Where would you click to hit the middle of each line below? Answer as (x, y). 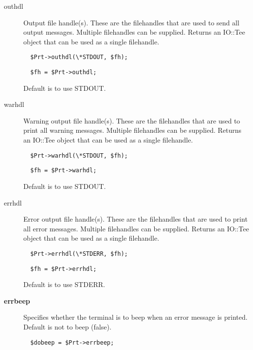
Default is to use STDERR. (64, 284)
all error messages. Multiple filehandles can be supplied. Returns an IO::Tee (136, 228)
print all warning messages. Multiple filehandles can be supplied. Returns (133, 130)
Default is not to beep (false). (67, 327)
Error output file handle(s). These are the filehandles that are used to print (136, 219)
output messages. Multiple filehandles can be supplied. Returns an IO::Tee (134, 32)
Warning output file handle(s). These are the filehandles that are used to (132, 120)
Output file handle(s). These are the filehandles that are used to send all (131, 22)
